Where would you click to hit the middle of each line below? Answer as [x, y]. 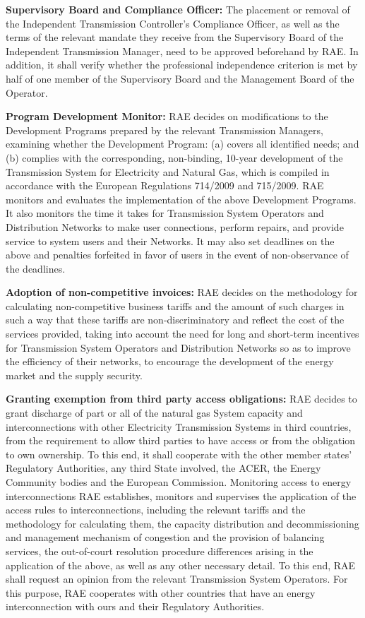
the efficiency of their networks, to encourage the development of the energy [170, 361]
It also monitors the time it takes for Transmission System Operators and [165, 213]
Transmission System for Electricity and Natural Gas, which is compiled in [168, 171]
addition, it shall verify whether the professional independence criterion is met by [182, 65]
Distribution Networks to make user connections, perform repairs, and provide [175, 226]
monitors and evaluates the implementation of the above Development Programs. [181, 199]
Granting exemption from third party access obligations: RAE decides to [181, 399]
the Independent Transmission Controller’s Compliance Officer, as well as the [173, 23]
